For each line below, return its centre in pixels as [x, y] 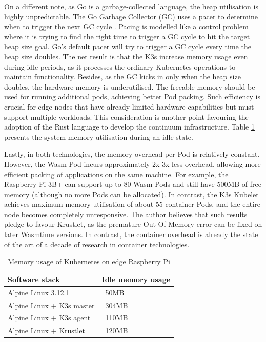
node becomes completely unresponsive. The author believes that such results [126, 214]
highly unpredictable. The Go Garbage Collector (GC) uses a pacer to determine [131, 16]
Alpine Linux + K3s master [51, 305]
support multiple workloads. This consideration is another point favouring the [126, 116]
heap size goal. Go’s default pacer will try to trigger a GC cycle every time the [128, 46]
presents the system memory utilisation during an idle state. [99, 136]
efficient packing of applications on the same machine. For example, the [116, 174]
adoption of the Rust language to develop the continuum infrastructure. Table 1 [129, 127]
